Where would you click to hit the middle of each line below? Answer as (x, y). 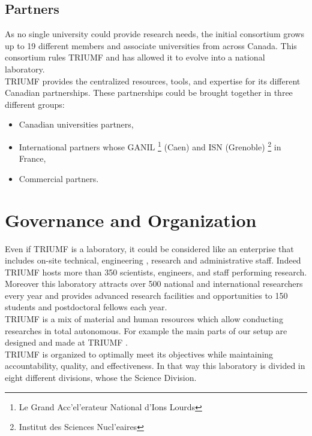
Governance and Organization (131, 219)
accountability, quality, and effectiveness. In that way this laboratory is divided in (155, 366)
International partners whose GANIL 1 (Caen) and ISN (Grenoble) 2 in (150, 146)
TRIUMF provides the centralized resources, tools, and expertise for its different (153, 81)
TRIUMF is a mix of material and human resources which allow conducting (144, 319)
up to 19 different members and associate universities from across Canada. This (151, 45)
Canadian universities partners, (76, 124)
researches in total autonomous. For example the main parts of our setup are (146, 330)
